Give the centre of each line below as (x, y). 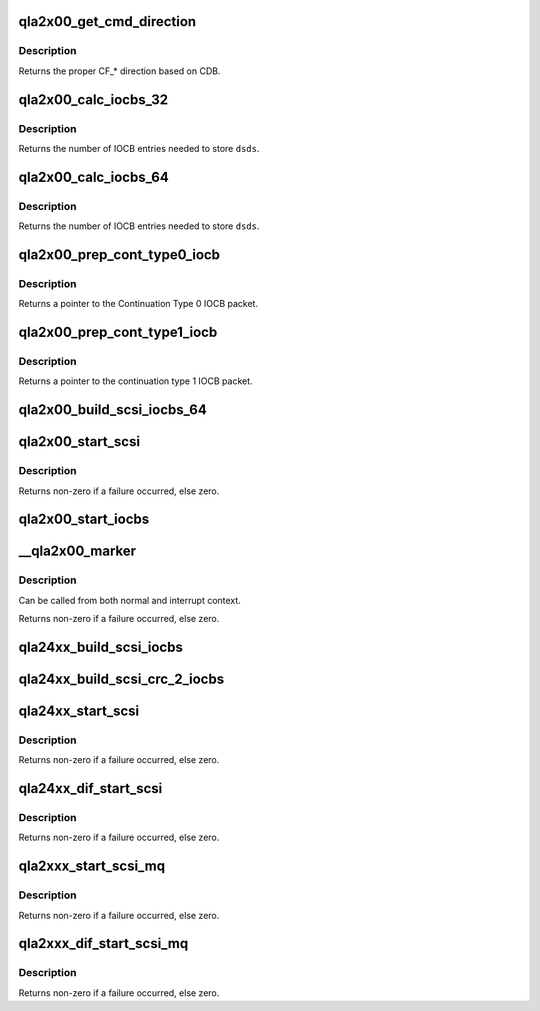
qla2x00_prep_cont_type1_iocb (118, 332)
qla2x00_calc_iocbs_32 (93, 99)
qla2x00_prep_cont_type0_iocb (119, 254)
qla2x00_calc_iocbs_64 (93, 176)
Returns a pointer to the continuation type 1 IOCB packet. (136, 381)
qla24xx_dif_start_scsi (90, 788)
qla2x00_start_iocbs (84, 519)
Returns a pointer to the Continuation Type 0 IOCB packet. (138, 304)
